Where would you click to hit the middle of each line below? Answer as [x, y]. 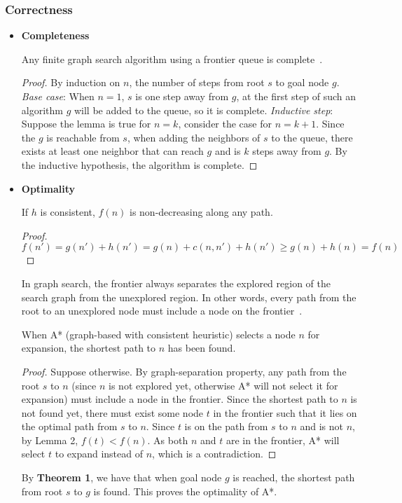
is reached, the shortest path [294, 477]
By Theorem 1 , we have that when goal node [122, 477]
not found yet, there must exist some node [112, 412]
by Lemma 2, [50, 440]
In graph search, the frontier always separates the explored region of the [176, 283]
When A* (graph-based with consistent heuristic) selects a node [158, 334]
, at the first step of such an [296, 96]
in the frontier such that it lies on [285, 412]
